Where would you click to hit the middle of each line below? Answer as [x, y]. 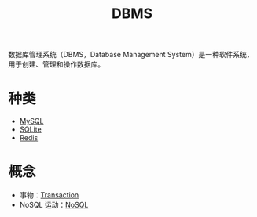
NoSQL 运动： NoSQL [54, 205]
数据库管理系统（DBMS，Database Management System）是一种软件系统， [131, 55]
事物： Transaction [49, 195]
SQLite [30, 129]
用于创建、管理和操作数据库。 [56, 64]
